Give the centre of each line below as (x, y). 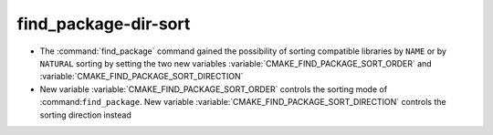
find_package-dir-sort (104, 24)
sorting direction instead (86, 115)
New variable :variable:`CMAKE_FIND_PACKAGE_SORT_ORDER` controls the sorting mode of (214, 89)
